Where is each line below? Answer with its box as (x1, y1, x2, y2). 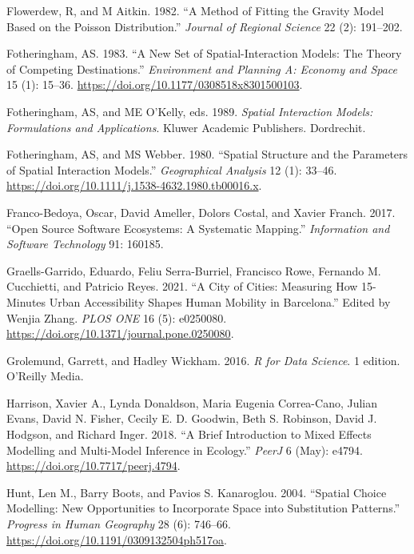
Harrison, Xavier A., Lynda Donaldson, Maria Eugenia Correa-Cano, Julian (6, 394, 378, 411)
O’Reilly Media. (6, 367, 84, 384)
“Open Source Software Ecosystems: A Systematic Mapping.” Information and (6, 219, 390, 236)
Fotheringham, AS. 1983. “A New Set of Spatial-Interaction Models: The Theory (6, 45, 402, 62)
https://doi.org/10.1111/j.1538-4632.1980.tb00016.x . (6, 177, 262, 194)
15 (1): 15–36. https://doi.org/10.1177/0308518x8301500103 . (6, 76, 303, 93)
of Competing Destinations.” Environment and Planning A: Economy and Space (6, 60, 398, 77)
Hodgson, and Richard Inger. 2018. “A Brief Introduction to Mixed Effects (6, 426, 372, 443)
